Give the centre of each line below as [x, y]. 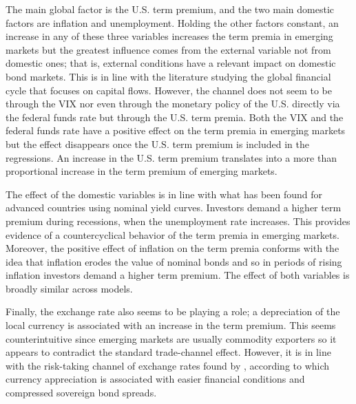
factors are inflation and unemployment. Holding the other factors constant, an [172, 22]
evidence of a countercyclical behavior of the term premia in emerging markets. [172, 234]
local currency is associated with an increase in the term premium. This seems [171, 325]
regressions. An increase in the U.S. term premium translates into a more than [171, 157]
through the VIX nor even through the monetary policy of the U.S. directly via [173, 104]
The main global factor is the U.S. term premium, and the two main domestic [170, 9]
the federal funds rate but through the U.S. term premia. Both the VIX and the [175, 117]
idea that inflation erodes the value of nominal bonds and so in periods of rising [174, 261]
